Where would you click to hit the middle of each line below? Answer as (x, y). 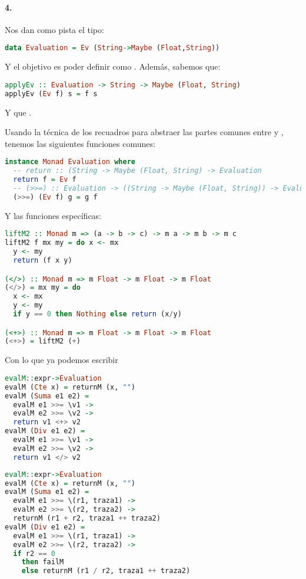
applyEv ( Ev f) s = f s (51, 94)
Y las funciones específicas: (53, 215)
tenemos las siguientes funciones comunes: (80, 143)
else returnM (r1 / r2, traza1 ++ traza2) (106, 571)
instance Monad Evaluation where (70, 162)
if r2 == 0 (34, 553)
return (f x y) (43, 260)
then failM (43, 562)
